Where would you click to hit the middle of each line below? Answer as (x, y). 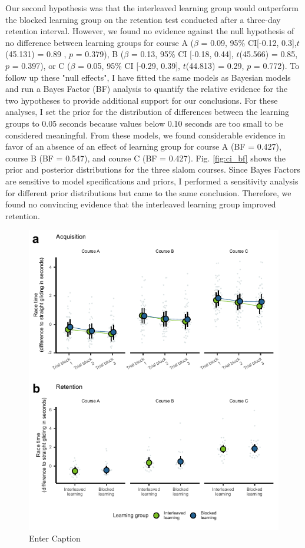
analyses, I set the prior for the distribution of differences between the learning (147, 112)
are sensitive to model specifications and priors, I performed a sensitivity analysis (152, 181)
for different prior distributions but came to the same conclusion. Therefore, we (148, 192)
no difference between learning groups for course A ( (100, 42)
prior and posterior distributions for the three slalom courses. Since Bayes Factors (153, 169)
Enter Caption (55, 538)
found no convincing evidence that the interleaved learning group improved (141, 204)
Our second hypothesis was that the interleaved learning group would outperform (152, 8)
